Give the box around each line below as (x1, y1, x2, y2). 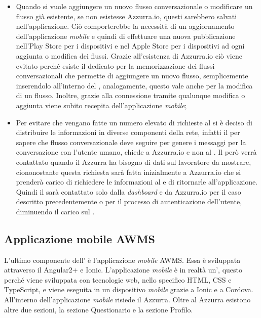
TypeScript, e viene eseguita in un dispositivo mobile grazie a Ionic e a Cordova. (4, 284, 253, 295)
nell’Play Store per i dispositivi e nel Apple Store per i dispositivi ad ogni (16, 40, 245, 51)
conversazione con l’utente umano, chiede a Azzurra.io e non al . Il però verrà (16, 147, 257, 157)
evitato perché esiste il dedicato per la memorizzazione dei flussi (16, 60, 215, 71)
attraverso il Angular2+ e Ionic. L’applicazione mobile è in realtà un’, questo (4, 264, 243, 275)
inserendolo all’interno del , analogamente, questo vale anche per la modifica (16, 80, 253, 90)
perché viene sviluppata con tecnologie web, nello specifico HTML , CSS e (4, 274, 232, 285)
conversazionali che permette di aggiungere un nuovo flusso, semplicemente (16, 70, 248, 81)
